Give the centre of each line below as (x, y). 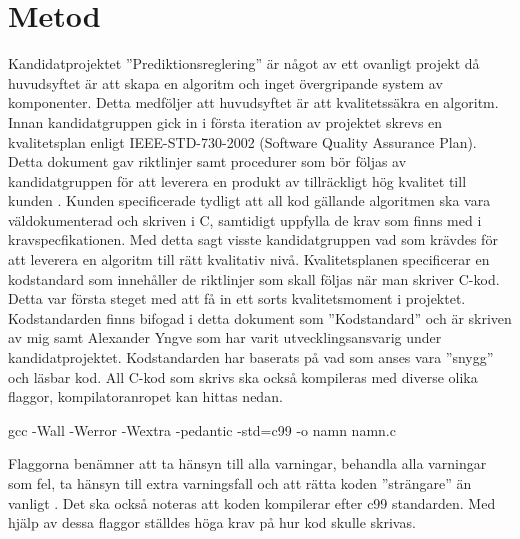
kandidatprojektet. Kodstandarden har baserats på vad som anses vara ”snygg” (251, 357)
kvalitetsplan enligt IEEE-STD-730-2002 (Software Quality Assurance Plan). (242, 141)
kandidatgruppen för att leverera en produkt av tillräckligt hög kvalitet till (237, 180)
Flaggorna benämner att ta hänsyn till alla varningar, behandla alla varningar (247, 463)
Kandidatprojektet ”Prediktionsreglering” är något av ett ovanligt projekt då (244, 63)
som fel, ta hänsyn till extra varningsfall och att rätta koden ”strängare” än (240, 483)
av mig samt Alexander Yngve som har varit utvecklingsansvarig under (225, 337)
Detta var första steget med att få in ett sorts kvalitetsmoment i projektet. (237, 298)
